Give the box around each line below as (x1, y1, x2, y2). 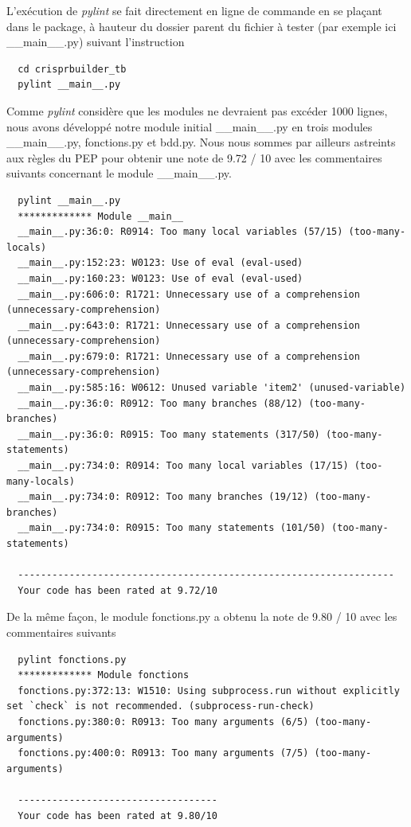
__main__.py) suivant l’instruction (6, 33, 185, 50)
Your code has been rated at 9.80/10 (18, 809, 217, 821)
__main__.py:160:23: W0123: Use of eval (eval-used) (18, 272, 303, 284)
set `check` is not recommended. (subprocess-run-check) (6, 700, 315, 712)
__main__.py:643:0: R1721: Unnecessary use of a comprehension (18, 319, 360, 331)
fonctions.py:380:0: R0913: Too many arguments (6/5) (18, 716, 309, 728)
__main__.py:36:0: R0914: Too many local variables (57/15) (18, 226, 343, 238)
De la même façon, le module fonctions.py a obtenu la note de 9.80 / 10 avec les (6, 608, 397, 625)
